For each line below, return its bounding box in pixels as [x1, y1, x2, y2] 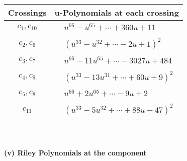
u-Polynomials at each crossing [54, 7, 179, 18]
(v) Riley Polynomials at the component [4, 147, 147, 157]
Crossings [8, 7, 47, 18]
